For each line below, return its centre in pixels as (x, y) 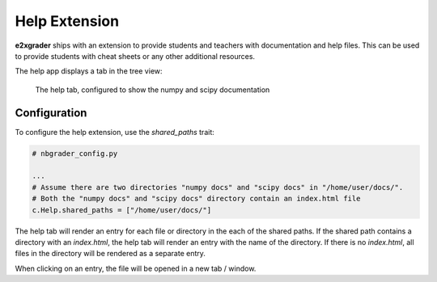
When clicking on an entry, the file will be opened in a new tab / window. (136, 268)
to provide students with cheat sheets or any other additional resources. (135, 56)
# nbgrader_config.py (75, 153)
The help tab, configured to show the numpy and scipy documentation (153, 90)
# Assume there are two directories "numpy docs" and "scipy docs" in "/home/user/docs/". (218, 187)
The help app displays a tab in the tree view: (89, 71)
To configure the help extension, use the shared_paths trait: (115, 132)
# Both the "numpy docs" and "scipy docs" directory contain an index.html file (196, 199)
